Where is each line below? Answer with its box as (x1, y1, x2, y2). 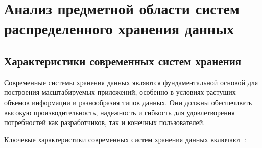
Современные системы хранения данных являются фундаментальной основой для (4, 77, 258, 87)
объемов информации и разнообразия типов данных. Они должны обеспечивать (4, 96, 252, 107)
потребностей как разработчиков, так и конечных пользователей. (4, 117, 205, 128)
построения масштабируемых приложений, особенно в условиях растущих (4, 87, 236, 97)
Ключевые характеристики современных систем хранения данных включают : (4, 134, 247, 144)
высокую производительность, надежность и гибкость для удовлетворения (4, 107, 235, 117)
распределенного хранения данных (4, 18, 234, 39)
